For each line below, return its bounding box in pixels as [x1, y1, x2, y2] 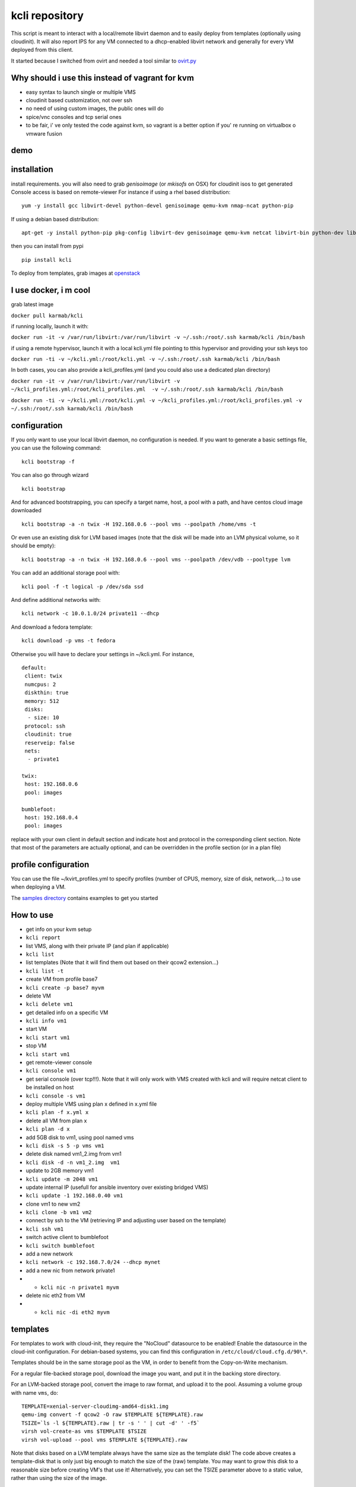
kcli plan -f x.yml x [26, 1109, 89, 1116]
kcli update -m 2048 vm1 [26, 1175, 98, 1182]
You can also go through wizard [11, 472, 89, 479]
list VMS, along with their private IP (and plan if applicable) [26, 942, 169, 949]
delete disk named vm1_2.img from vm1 [26, 1150, 122, 1157]
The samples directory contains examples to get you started [11, 894, 158, 901]
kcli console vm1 [26, 1068, 77, 1074]
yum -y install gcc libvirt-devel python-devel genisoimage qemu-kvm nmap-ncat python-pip [21, 202, 294, 209]
